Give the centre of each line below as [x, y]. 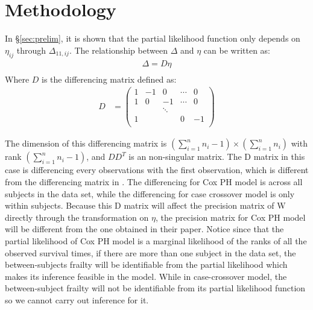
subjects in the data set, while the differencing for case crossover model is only [150, 193]
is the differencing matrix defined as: [109, 79]
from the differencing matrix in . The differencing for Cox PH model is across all [154, 182]
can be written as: [237, 50]
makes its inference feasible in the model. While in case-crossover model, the [146, 276]
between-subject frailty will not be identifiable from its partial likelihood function [155, 288]
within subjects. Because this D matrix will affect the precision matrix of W [145, 205]
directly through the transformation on [77, 217]
